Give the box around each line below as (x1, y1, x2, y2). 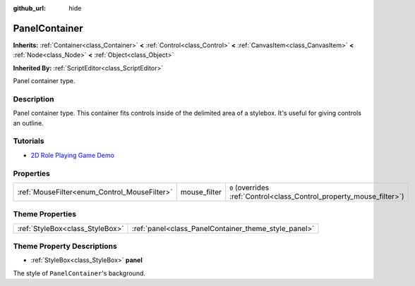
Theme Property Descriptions (13, 242, 118, 251)
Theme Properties (13, 209, 77, 219)
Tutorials (13, 136, 45, 146)
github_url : (13, 4, 46, 12)
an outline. (13, 118, 44, 127)
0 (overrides (229, 182, 270, 192)
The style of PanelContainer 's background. (13, 268, 146, 278)
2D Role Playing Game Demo (30, 151, 114, 159)
